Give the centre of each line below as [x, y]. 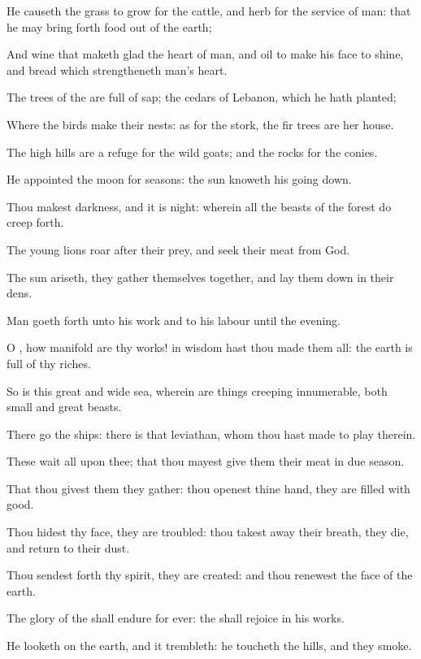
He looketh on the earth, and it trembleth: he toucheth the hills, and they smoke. [209, 646]
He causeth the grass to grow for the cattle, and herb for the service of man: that [209, 11]
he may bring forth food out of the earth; [109, 26]
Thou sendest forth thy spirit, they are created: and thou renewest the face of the [210, 575]
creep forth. [35, 222]
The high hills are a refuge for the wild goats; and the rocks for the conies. [192, 152]
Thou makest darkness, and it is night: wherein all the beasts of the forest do [199, 206]
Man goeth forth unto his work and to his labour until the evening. [174, 320]
